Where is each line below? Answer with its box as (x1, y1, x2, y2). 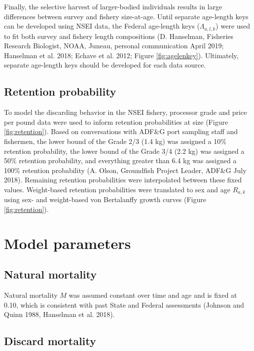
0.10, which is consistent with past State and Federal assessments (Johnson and (4, 299, 244, 310)
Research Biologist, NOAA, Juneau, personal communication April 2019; (4, 40, 224, 51)
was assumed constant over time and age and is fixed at (69, 290, 237, 300)
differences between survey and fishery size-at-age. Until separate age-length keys (4, 11, 249, 21)
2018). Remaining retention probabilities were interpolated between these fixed (4, 175, 242, 185)
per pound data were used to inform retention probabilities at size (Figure (4, 116, 228, 127)
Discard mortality (4, 333, 96, 349)
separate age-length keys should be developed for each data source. (4, 60, 206, 70)
